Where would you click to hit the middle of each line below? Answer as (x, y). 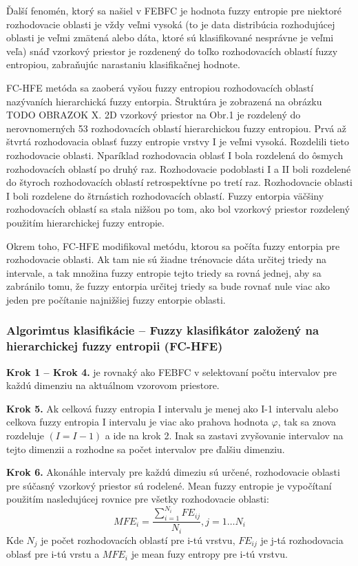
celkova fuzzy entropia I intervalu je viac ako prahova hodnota (137, 422)
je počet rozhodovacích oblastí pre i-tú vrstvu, (138, 539)
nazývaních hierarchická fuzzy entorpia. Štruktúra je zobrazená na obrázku (164, 101)
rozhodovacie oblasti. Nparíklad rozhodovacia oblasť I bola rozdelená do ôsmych (175, 155)
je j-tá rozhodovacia (302, 539)
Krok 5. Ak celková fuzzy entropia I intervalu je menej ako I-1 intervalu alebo (172, 408)
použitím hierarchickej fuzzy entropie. (85, 222)
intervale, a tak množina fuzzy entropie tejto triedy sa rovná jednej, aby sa (164, 272)
